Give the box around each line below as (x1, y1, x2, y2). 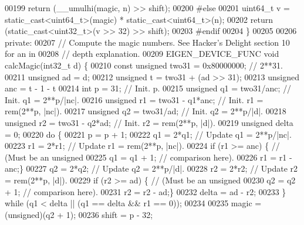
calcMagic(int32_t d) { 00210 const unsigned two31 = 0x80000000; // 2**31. (5, 59, 283, 71)
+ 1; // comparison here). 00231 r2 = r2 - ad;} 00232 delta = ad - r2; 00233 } (5, 185, 286, 197)
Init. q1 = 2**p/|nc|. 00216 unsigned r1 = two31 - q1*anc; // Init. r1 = (5, 93, 264, 105)
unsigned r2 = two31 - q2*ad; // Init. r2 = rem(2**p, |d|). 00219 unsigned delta (5, 116, 293, 128)
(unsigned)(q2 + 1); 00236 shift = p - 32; (5, 208, 153, 220)
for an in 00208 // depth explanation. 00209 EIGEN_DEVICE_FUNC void (5, 47, 279, 60)
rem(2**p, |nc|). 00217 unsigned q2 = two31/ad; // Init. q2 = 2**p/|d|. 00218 (5, 105, 286, 117)
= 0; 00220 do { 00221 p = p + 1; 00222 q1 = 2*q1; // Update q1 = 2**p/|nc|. (5, 128, 292, 140)
